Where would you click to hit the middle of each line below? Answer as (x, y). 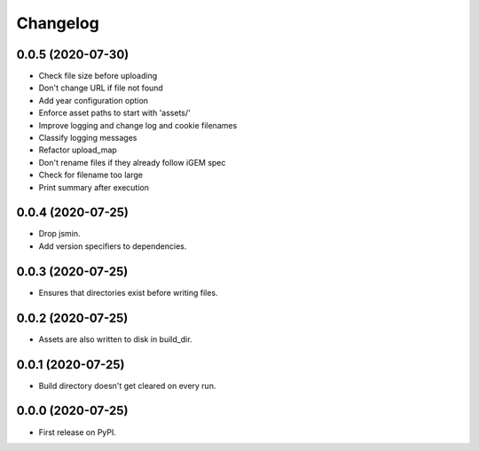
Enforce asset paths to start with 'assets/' (114, 113)
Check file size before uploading (98, 76)
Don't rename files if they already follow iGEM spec (132, 162)
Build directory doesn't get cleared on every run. (127, 385)
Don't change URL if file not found (101, 88)
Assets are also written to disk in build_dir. (115, 339)
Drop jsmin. (59, 234)
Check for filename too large (91, 175)
